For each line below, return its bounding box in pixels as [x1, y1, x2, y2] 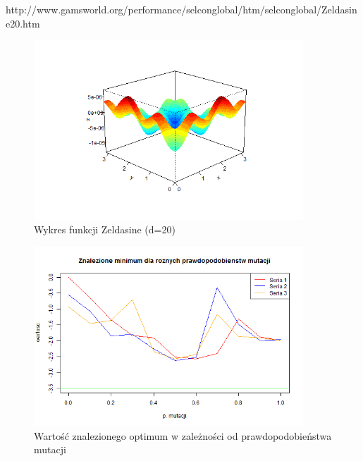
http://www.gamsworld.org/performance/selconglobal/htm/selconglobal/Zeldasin [6, 2, 357, 16]
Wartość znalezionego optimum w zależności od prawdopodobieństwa [34, 428, 332, 443]
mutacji [34, 442, 66, 457]
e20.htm [6, 16, 40, 30]
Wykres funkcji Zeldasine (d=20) [34, 222, 176, 237]
